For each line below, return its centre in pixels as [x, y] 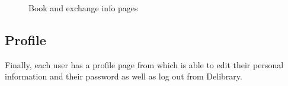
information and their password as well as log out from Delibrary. [124, 76]
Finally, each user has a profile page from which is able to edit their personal [144, 64]
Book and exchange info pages [83, 8]
